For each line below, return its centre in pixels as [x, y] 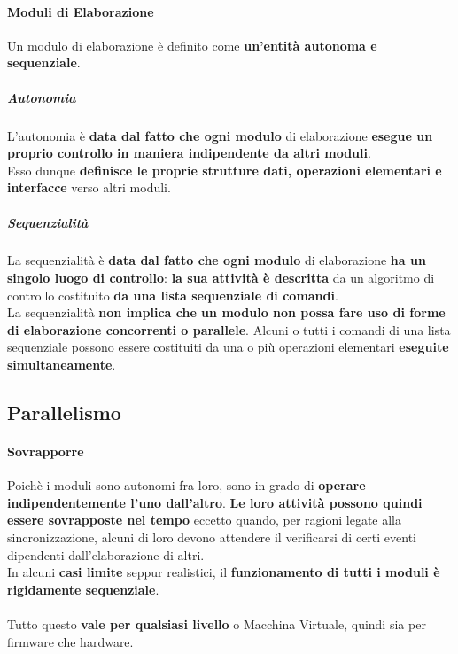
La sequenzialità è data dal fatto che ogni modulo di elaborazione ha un [217, 260]
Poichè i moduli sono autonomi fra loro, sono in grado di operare [186, 485]
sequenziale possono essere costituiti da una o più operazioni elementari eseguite [228, 347]
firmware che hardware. [70, 641]
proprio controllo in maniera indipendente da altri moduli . [189, 153]
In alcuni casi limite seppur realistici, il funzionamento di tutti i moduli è [224, 572]
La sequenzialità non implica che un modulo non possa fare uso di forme [226, 312]
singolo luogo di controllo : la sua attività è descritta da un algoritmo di [221, 278]
